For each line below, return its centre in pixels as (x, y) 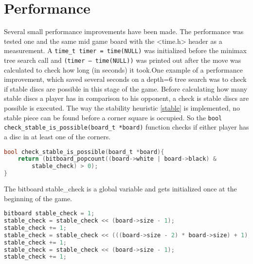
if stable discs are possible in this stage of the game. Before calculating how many (126, 88)
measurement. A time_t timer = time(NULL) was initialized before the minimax (125, 50)
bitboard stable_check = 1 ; (49, 214)
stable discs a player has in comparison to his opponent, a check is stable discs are (126, 98)
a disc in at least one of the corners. (57, 136)
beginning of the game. (38, 198)
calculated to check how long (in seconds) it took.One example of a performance (123, 69)
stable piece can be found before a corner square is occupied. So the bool (113, 117)
